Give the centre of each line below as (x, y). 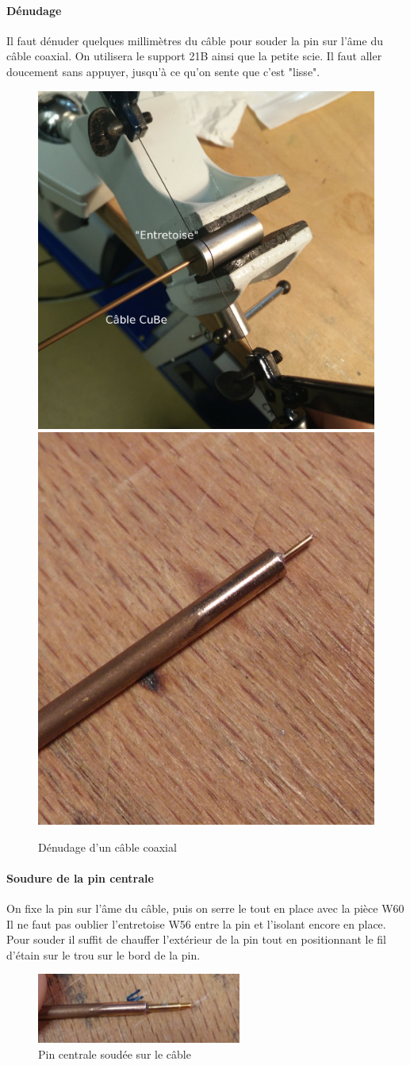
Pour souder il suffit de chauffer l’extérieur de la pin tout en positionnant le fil (196, 939)
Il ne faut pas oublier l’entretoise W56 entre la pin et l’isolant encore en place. (196, 923)
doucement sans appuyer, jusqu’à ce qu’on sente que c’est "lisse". (163, 71)
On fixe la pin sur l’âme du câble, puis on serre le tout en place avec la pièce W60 (205, 908)
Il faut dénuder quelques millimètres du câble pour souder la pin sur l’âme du (195, 40)
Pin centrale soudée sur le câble (115, 1054)
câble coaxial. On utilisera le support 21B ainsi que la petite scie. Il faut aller (194, 56)
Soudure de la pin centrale (80, 877)
